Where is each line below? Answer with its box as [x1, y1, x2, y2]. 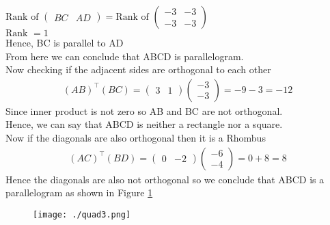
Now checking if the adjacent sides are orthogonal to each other [5, 62, 271, 77]
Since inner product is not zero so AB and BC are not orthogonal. [5, 103, 283, 118]
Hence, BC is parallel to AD [5, 36, 124, 49]
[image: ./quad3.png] [33, 209, 131, 220]
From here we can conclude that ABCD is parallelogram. [5, 49, 244, 63]
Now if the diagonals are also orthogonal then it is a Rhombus [5, 131, 266, 144]
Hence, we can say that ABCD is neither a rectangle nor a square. [5, 117, 283, 131]
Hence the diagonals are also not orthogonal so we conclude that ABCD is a [5, 172, 325, 186]
